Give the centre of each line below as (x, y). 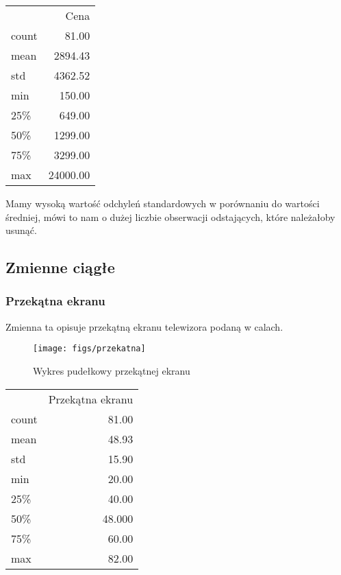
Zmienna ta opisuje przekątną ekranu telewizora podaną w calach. (144, 326)
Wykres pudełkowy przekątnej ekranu (112, 371)
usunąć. (21, 230)
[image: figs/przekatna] (89, 349)
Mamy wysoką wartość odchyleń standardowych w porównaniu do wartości (163, 203)
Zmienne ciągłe (60, 267)
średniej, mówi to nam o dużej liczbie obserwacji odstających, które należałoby (170, 216)
